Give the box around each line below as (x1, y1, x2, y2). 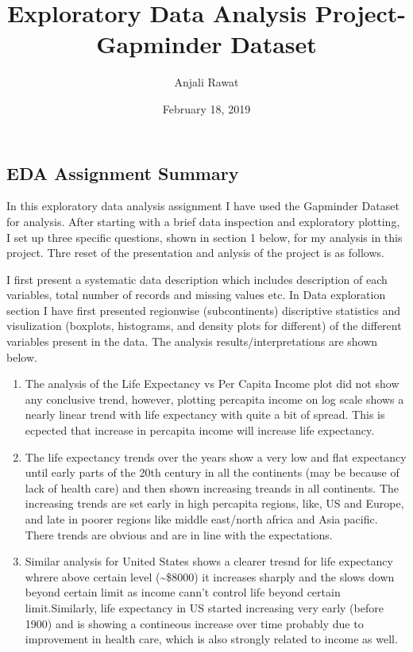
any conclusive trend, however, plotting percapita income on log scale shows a (25, 390, 404, 407)
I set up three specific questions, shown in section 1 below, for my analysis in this (6, 228, 403, 245)
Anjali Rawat (174, 74, 239, 90)
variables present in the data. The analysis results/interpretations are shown (6, 333, 378, 350)
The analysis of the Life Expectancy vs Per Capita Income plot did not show (25, 375, 399, 392)
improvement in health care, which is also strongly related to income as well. (25, 631, 398, 647)
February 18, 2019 (162, 100, 251, 117)
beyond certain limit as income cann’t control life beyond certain (25, 584, 341, 600)
